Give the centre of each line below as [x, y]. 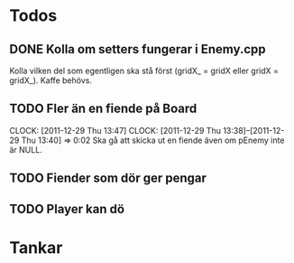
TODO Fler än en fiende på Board [103, 109]
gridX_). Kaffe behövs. [51, 80]
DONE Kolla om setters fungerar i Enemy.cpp [138, 49]
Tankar [36, 247]
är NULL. [26, 149]
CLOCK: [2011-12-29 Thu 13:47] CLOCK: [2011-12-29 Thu [115, 130]
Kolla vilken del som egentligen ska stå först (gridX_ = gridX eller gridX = [144, 70]
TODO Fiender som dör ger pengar [108, 178]
